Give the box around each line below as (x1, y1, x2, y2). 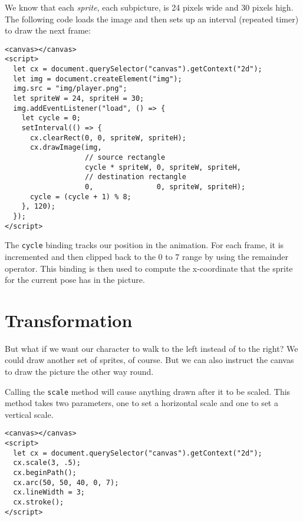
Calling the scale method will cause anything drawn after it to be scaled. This (5, 385, 291, 397)
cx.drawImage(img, (29, 143, 102, 152)
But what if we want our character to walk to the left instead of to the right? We (5, 342, 298, 354)
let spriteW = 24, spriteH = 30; (13, 94, 144, 103)
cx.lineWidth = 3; (13, 488, 85, 497)
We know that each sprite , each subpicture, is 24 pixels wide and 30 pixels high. (5, 1, 294, 13)
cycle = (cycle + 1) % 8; (29, 192, 131, 201)
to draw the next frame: (5, 24, 91, 37)
